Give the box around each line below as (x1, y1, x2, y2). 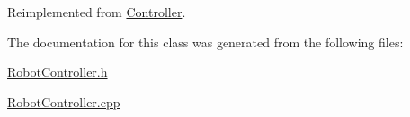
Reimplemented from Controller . (7, 3, 186, 21)
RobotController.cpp (7, 92, 120, 111)
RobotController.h (7, 63, 108, 81)
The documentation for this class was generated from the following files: (7, 32, 404, 51)
